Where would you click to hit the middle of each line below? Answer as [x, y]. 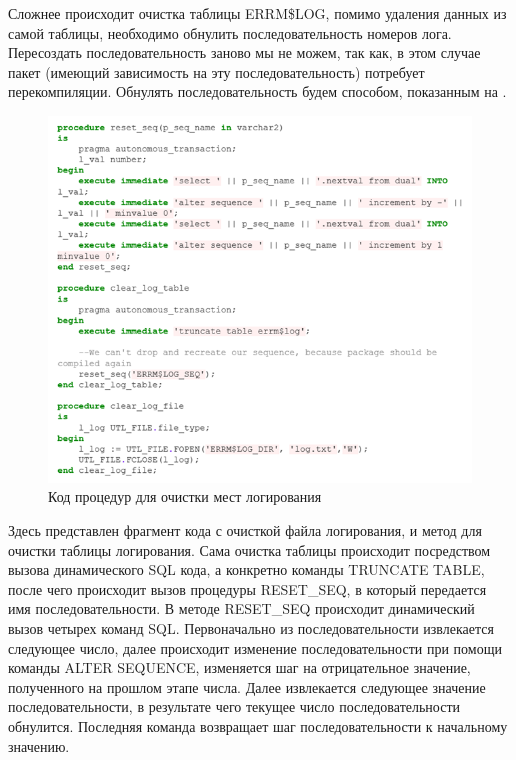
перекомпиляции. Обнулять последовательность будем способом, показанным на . [257, 91]
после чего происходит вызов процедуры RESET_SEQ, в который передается [247, 588]
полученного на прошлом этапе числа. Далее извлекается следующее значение [247, 686]
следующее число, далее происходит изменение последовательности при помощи [255, 647]
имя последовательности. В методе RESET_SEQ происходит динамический [241, 608]
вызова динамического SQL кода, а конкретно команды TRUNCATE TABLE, [246, 569]
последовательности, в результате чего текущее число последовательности [234, 706]
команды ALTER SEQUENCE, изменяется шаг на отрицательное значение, [239, 667]
